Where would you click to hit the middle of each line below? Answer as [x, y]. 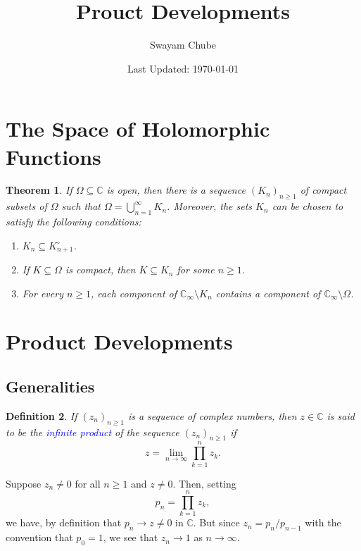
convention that [39, 537]
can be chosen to [308, 206]
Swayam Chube [183, 45]
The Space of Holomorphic [138, 129]
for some [196, 270]
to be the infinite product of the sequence [93, 432]
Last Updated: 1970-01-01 [183, 68]
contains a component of [268, 293]
